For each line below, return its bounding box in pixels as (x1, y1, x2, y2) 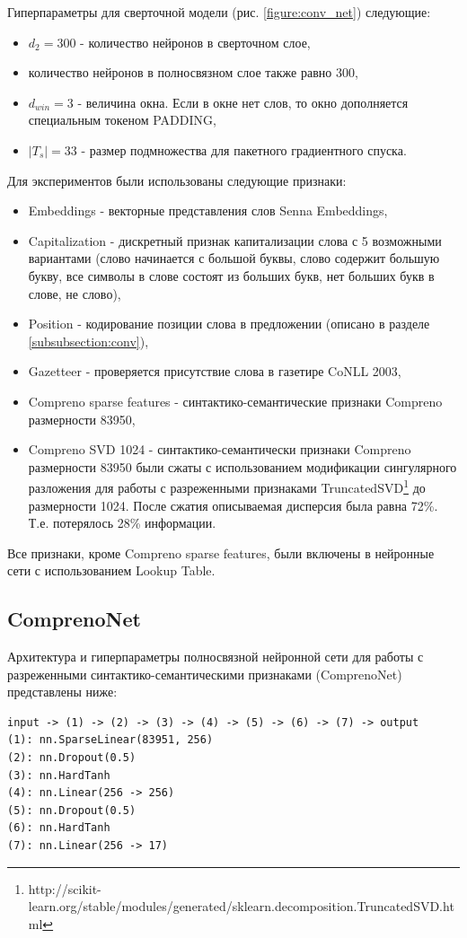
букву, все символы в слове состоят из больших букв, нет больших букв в (28, 266, 435, 285)
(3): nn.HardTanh (7, 768, 110, 782)
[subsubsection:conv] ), (28, 331, 149, 350)
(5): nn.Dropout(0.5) (7, 803, 137, 817)
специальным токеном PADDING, (28, 110, 216, 129)
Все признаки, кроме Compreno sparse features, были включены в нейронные (7, 543, 435, 562)
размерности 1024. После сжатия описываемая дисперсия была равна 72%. (28, 495, 438, 514)
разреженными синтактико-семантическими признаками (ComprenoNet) (7, 664, 402, 683)
